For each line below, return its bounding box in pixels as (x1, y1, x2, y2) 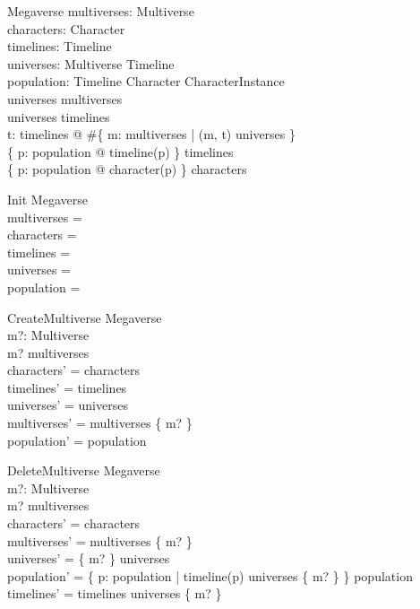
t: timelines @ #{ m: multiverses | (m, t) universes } (7, 125, 296, 144)
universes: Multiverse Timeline (7, 54, 175, 73)
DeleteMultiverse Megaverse (7, 461, 160, 480)
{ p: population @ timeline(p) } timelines (7, 142, 234, 161)
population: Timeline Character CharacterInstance (7, 72, 285, 91)
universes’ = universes (7, 396, 128, 414)
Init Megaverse (7, 189, 88, 208)
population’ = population (7, 431, 147, 449)
